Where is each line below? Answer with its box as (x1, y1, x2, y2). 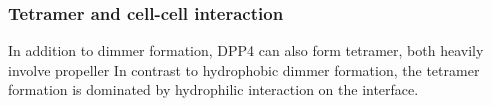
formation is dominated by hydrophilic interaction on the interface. (8, 79, 419, 100)
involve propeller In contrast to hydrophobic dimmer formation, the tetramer (8, 59, 480, 80)
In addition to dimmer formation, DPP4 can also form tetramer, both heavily (8, 40, 484, 61)
